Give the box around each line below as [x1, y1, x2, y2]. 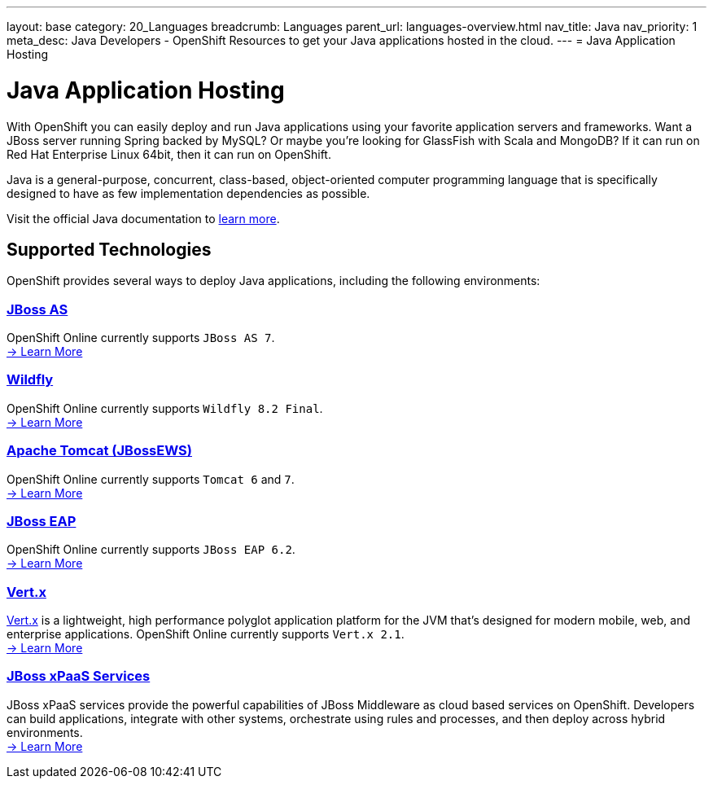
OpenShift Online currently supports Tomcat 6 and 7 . [7, 471, 295, 486]
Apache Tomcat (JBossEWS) [7, 442, 192, 459]
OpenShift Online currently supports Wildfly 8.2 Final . [7, 401, 323, 415]
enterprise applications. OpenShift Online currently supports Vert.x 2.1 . [7, 627, 405, 642]
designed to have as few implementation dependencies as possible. [7, 186, 370, 200]
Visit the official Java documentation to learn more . [7, 211, 280, 226]
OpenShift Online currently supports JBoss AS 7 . [7, 331, 275, 345]
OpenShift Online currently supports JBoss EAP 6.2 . [7, 542, 295, 557]
